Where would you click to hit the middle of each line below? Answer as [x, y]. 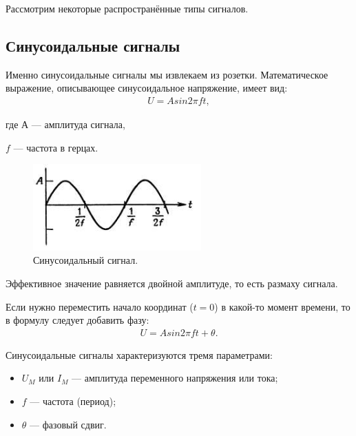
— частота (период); [73, 401]
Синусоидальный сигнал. [86, 260]
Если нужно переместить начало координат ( [100, 306]
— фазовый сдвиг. [68, 424]
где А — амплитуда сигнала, [65, 124]
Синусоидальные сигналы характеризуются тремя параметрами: [139, 354]
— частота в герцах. [56, 147]
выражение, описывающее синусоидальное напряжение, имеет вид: [147, 88]
